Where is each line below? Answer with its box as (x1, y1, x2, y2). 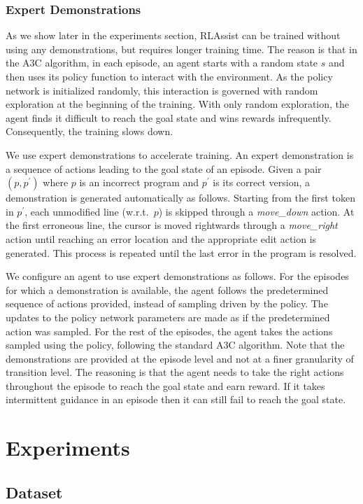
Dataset (6, 481, 63, 503)
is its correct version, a (213, 175, 311, 190)
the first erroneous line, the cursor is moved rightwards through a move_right (6, 218, 338, 232)
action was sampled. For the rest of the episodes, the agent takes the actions (6, 323, 333, 338)
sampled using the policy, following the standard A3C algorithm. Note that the (6, 337, 345, 352)
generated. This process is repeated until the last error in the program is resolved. (6, 245, 357, 260)
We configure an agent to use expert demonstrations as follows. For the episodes (6, 269, 349, 283)
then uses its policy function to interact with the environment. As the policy (6, 69, 333, 83)
